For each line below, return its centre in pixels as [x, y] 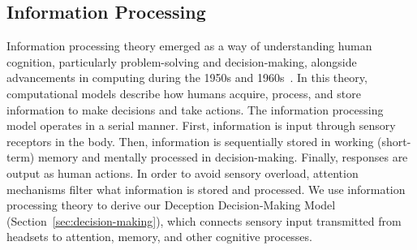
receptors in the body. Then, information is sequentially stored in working [190, 141]
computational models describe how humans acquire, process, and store [184, 93]
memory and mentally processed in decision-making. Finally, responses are [223, 157]
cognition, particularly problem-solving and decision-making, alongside [182, 61]
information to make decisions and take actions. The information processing [195, 109]
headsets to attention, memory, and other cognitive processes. [159, 237]
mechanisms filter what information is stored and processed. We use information [206, 189]
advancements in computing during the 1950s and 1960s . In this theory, [187, 78]
